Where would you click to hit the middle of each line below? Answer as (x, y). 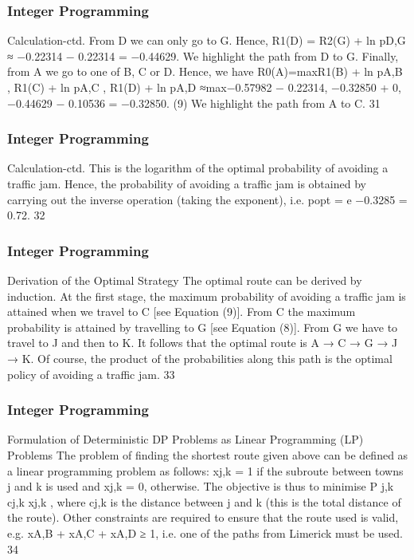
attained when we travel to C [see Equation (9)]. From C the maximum (182, 312)
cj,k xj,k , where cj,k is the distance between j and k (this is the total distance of (204, 501)
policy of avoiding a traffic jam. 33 (91, 374)
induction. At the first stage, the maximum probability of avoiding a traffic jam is (207, 296)
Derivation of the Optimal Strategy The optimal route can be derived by (185, 280)
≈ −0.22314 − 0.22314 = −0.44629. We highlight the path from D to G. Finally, (203, 55)
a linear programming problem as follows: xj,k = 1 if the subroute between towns (205, 470)
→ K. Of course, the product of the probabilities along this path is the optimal (200, 358)
